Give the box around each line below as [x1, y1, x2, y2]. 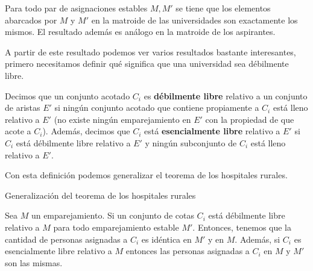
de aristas [5, 101, 40, 114]
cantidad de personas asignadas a [5, 232, 128, 245]
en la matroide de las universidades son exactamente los [91, 13, 298, 26]
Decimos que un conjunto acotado [5, 89, 130, 102]
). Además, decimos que [42, 125, 130, 137]
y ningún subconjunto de [145, 136, 237, 149]
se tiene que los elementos [175, 2, 271, 14]
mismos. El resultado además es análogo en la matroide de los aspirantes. [5, 25, 276, 38]
